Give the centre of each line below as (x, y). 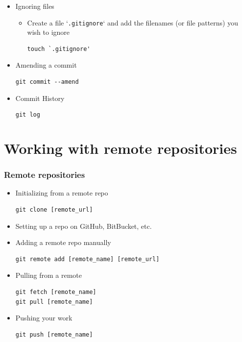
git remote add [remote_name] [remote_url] (87, 259)
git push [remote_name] (54, 334)
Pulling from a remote (49, 275)
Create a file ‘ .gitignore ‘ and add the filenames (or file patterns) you (133, 22)
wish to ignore (48, 32)
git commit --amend (47, 82)
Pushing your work (44, 318)
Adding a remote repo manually (63, 242)
